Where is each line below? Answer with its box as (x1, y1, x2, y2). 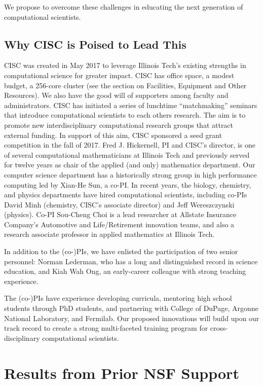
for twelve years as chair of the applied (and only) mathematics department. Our (4, 159, 255, 170)
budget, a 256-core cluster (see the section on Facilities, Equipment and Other (4, 80, 247, 90)
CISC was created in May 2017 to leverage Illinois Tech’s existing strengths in (4, 60, 246, 71)
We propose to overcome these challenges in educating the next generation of (4, 2, 243, 12)
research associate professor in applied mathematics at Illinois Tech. (4, 229, 215, 239)
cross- (210, 323, 228, 333)
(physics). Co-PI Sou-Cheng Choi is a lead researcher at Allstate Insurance (4, 209, 237, 220)
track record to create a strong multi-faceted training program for (4, 323, 208, 333)
